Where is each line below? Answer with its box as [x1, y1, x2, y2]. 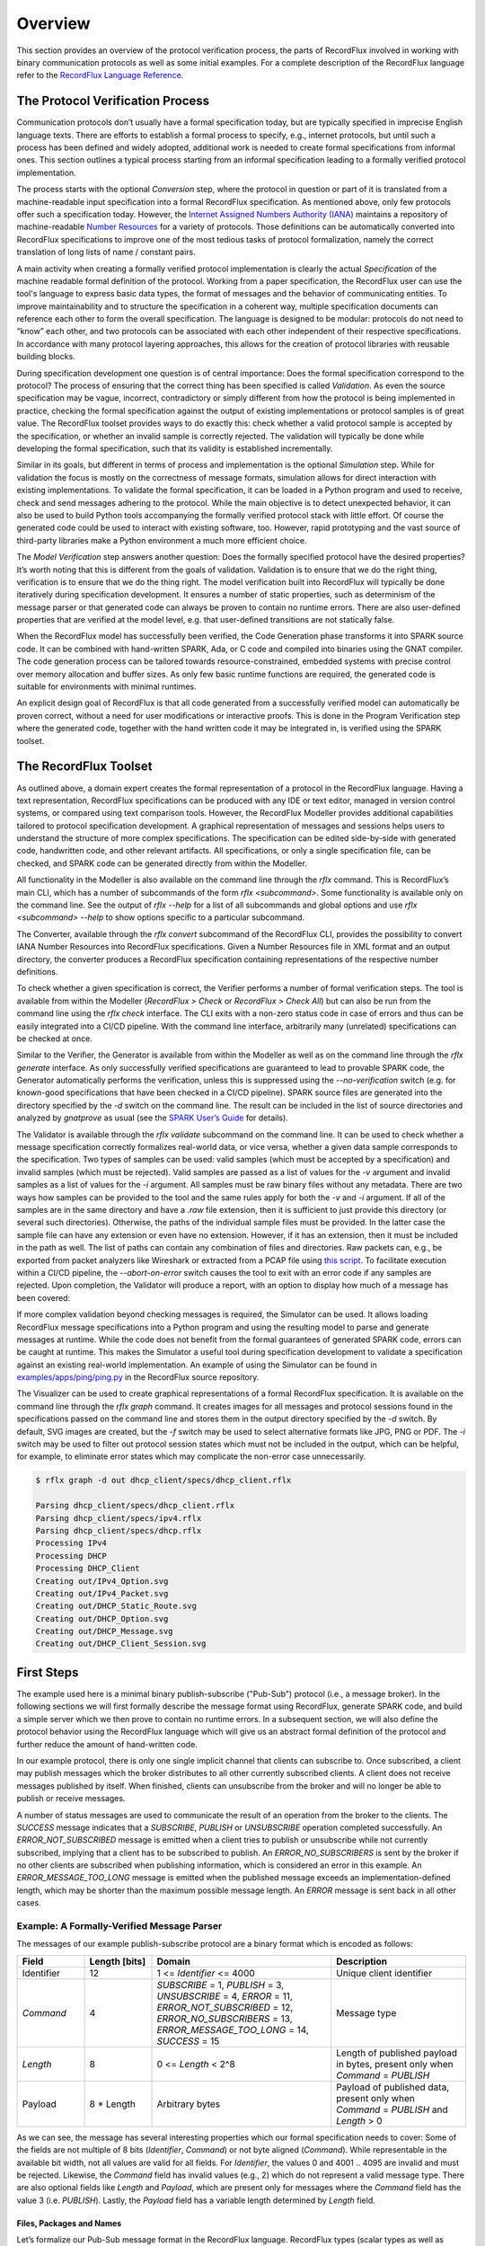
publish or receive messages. [16, 1793, 126, 1804]
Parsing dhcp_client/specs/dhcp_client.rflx [35, 1500, 235, 1511]
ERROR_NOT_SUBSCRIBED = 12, [156, 2001, 294, 2013]
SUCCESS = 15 [156, 2035, 220, 2047]
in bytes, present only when [336, 2057, 454, 2070]
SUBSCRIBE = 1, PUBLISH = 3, [156, 1978, 285, 1991]
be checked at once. [16, 1033, 93, 1044]
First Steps [16, 1665, 79, 1680]
